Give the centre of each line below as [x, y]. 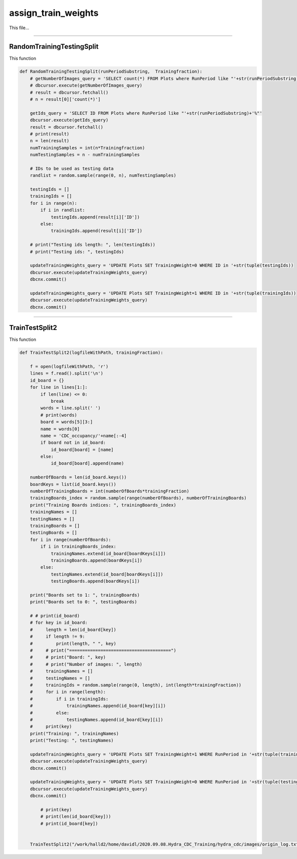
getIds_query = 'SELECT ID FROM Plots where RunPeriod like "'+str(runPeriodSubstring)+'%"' [146, 113]
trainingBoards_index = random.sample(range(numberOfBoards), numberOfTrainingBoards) [138, 498]
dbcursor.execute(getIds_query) [69, 120]
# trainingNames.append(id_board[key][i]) [98, 706]
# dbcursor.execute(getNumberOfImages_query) [86, 86]
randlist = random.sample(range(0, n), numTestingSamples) [103, 175]
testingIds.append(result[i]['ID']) [95, 217]
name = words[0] [60, 429]
